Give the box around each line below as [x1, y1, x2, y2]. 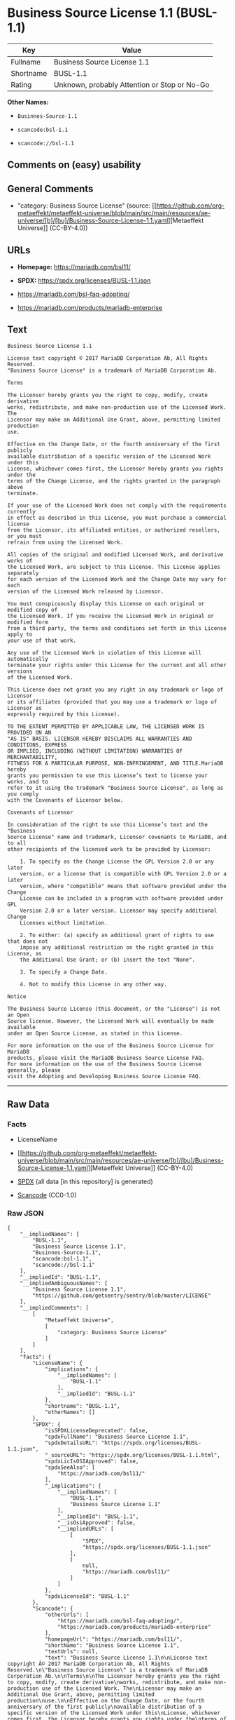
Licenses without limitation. [20, 919, 108, 927]
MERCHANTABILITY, [7, 753, 58, 760]
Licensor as [7, 704, 42, 711]
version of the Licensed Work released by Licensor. [7, 588, 164, 595]
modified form [7, 619, 49, 626]
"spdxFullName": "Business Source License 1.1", [44, 1433, 190, 1440]
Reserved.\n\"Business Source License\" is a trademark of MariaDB [7, 1666, 208, 1674]
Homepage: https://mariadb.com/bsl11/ [17, 262, 131, 271]
